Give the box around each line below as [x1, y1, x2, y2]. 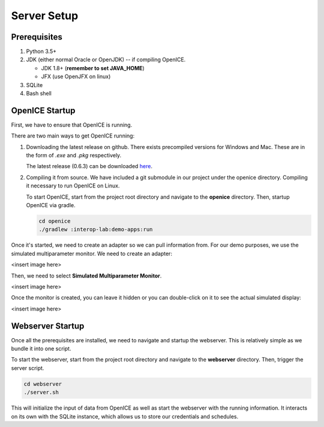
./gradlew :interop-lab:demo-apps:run [38, 226, 153, 233]
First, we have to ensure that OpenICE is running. [11, 121, 133, 129]
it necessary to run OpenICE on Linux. [26, 182, 120, 189]
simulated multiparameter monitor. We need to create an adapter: [11, 250, 172, 257]
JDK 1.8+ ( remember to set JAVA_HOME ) [41, 64, 145, 71]
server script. [11, 364, 44, 372]
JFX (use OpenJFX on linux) [41, 73, 111, 80]
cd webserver [23, 380, 62, 387]
